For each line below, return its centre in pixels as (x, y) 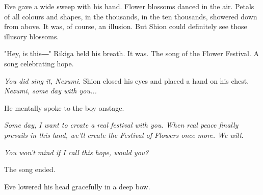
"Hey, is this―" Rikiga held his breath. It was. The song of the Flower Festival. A (132, 53)
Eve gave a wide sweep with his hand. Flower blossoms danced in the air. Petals (129, 6)
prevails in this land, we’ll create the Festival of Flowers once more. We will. (124, 135)
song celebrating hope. (39, 63)
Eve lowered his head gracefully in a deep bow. (77, 186)
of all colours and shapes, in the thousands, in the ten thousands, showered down (131, 16)
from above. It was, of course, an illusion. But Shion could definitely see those (126, 26)
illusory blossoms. (32, 36)
